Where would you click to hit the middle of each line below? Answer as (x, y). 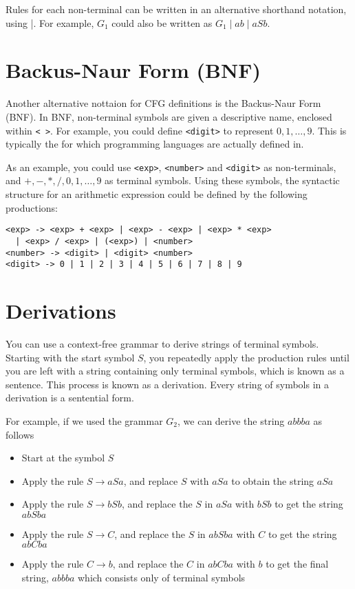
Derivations (61, 310)
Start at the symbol (63, 458)
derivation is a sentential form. (70, 398)
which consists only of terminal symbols (162, 578)
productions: (32, 207)
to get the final (297, 564)
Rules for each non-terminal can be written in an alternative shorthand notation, (176, 9)
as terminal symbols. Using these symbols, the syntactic (222, 180)
